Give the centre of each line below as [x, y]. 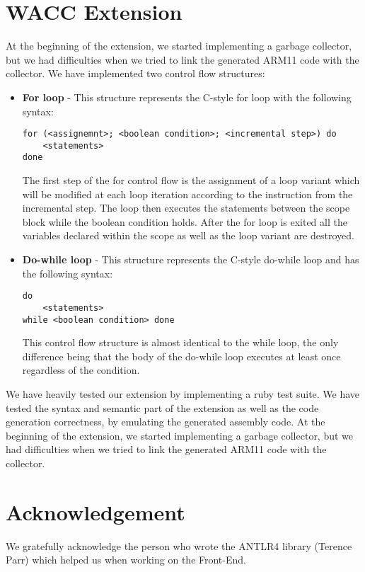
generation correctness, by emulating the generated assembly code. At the [166, 422]
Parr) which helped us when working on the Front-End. [126, 560]
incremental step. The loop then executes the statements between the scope [186, 208]
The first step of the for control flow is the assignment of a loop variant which [191, 180]
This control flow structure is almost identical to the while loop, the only [180, 342]
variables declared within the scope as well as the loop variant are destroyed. [188, 235]
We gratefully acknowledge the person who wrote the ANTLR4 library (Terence [179, 545]
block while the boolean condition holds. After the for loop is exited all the [185, 221]
